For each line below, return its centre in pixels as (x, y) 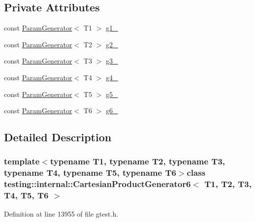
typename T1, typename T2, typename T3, (138, 161)
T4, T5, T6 (26, 195)
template (22, 161)
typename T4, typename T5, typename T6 (90, 173)
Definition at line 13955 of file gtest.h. (61, 213)
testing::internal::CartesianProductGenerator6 (97, 184)
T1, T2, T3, (228, 184)
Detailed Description (58, 137)
